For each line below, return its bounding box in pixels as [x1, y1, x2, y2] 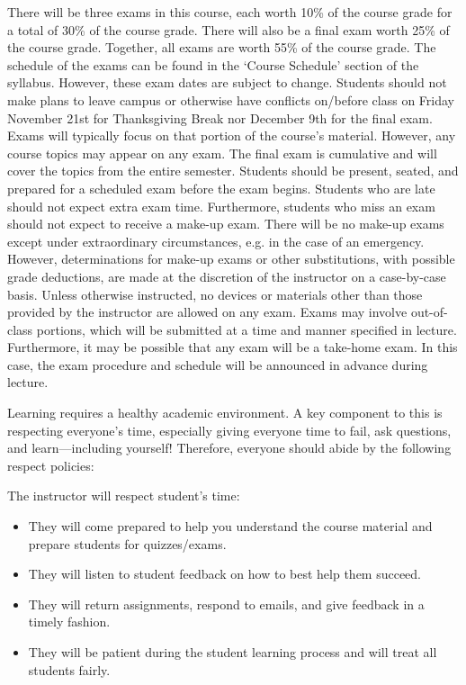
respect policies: [7, 455, 94, 474]
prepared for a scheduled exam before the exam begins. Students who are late [7, 178, 435, 197]
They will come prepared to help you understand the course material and [28, 517, 433, 536]
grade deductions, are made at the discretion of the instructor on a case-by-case [7, 266, 446, 285]
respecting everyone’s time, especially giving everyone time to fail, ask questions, [7, 420, 452, 439]
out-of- [410, 302, 448, 321]
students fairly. [28, 660, 111, 679]
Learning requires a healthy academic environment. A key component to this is [7, 403, 443, 422]
